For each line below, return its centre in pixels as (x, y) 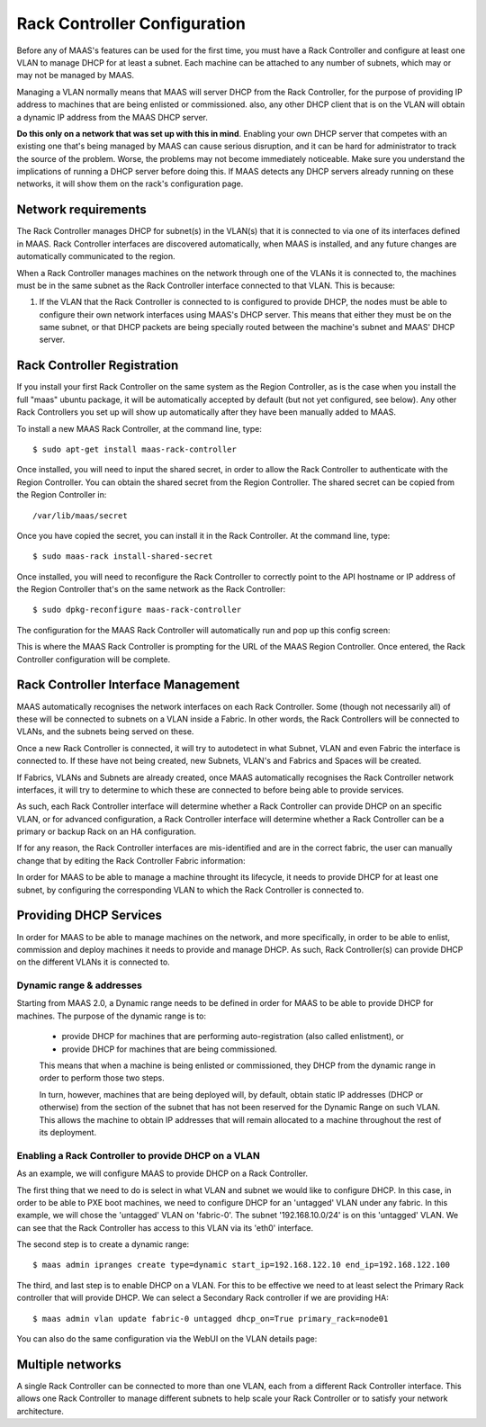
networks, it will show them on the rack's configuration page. (130, 184)
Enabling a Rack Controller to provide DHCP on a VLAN (138, 1155)
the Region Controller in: (62, 495)
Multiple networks (69, 1364)
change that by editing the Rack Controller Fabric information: (131, 860)
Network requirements (82, 210)
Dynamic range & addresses (80, 985)
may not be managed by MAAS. (76, 76)
